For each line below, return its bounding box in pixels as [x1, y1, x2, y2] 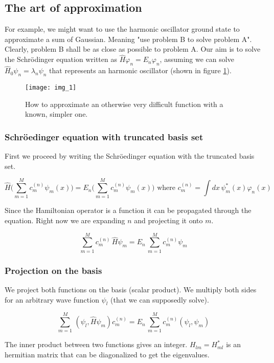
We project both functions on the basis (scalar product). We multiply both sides [5, 284, 257, 294]
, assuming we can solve [159, 54, 234, 65]
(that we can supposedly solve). [110, 294, 209, 305]
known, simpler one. [25, 109, 88, 119]
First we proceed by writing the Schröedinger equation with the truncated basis [5, 151, 255, 161]
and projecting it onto [134, 215, 203, 225]
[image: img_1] [25, 84, 77, 92]
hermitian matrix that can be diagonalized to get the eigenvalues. [5, 349, 210, 360]
